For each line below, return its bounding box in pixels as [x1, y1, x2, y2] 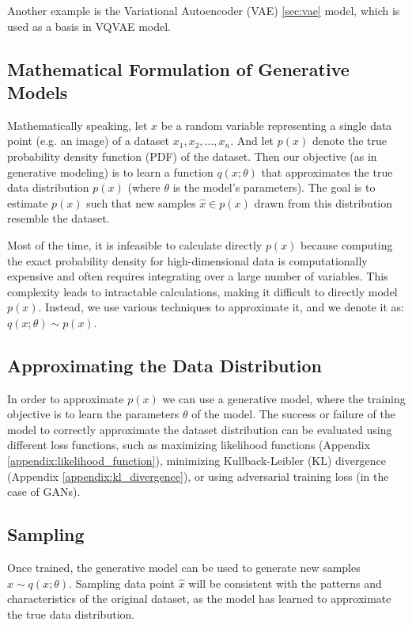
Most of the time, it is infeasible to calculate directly [7, 236, 263, 253]
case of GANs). [7, 483, 81, 500]
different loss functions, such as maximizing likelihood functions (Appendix [7, 436, 371, 453]
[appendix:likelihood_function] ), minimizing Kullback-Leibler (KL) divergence [7, 452, 386, 469]
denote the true [312, 132, 387, 149]
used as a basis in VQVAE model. [7, 17, 171, 34]
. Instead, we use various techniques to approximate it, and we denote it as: [38, 299, 404, 315]
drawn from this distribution [254, 194, 393, 211]
